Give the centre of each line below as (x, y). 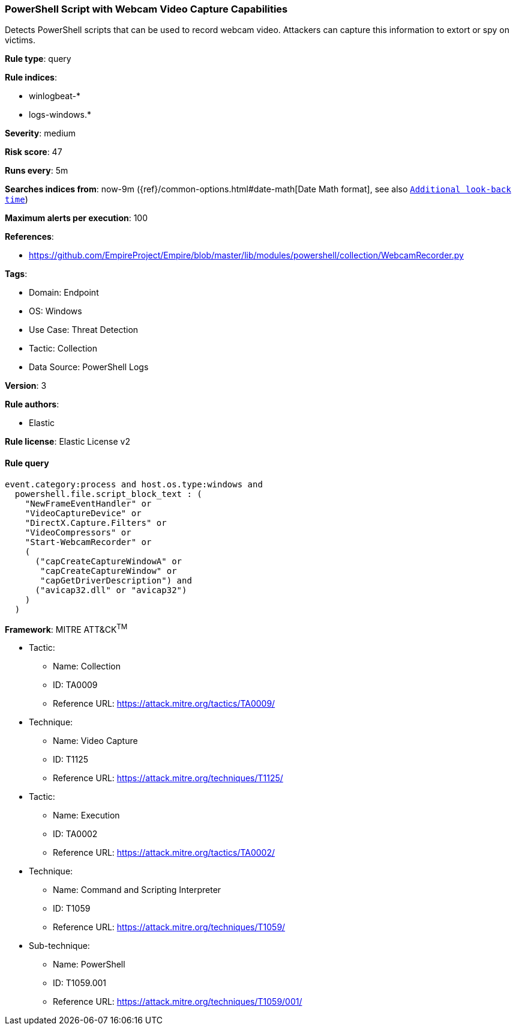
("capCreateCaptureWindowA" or (109, 561)
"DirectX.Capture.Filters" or (96, 523)
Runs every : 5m (37, 171)
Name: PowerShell (89, 964)
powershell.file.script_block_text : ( (108, 494)
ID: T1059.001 (80, 983)
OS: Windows (55, 311)
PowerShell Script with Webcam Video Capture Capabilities (146, 9)
